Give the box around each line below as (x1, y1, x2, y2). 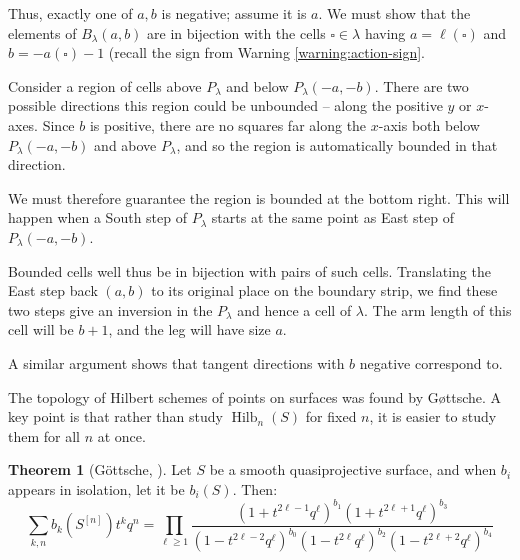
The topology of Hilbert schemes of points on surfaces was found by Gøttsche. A (8, 386, 502, 407)
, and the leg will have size (108, 319, 271, 340)
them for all (8, 425, 80, 446)
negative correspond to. (359, 352, 503, 373)
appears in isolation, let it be (8, 478, 185, 499)
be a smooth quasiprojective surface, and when (209, 459, 497, 480)
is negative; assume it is (161, 3, 307, 23)
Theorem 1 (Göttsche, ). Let (8, 459, 192, 480)
